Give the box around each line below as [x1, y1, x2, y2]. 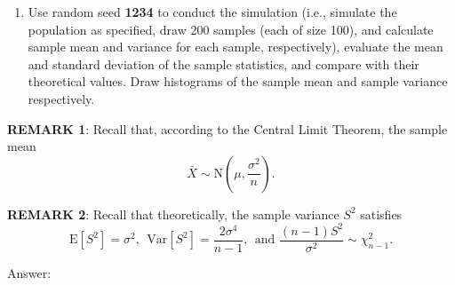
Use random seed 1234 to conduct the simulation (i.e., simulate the [28, 3, 397, 20]
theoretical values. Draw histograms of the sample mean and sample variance [28, 72, 448, 91]
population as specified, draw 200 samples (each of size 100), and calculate [28, 20, 434, 38]
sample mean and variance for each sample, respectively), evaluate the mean [28, 37, 443, 56]
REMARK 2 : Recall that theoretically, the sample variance [7, 204, 339, 223]
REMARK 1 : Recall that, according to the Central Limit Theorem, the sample [7, 119, 448, 138]
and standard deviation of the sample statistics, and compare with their [28, 54, 419, 73]
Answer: [7, 263, 52, 281]
